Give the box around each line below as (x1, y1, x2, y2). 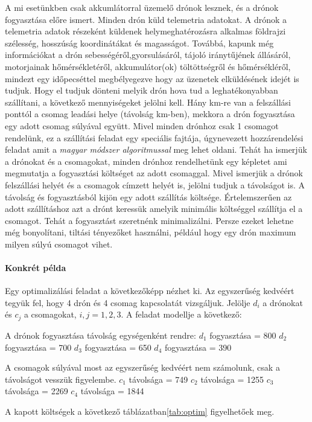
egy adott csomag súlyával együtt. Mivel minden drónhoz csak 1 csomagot (5, 119, 279, 132)
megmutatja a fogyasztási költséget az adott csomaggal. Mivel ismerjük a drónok (5, 167, 303, 179)
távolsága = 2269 (5, 385, 68, 397)
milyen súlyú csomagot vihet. (5, 237, 113, 250)
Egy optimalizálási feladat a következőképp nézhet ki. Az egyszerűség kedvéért (5, 284, 294, 297)
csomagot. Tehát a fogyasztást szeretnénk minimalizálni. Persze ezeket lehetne (5, 214, 294, 226)
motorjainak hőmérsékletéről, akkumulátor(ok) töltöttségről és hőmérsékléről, (5, 60, 291, 72)
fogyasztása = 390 (164, 340, 232, 353)
